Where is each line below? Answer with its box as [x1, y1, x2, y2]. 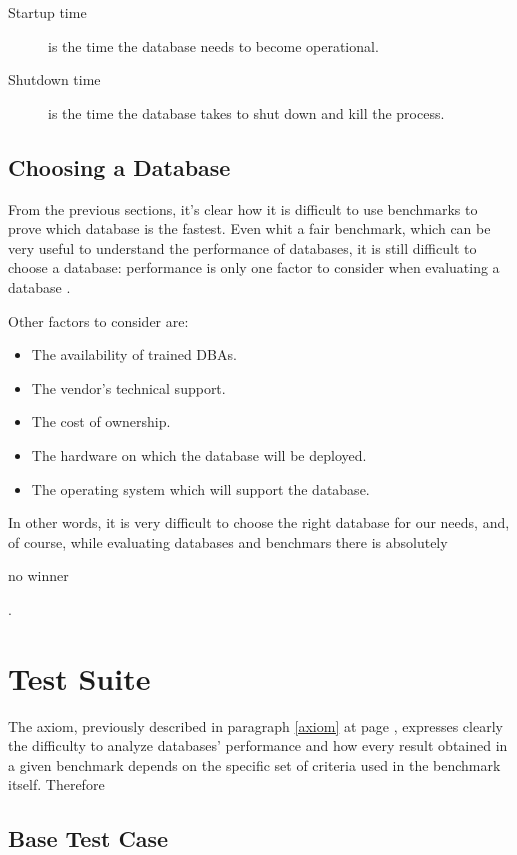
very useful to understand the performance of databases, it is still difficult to [8, 237, 477, 258]
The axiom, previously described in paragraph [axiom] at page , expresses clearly [8, 715, 503, 736]
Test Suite [8, 657, 151, 698]
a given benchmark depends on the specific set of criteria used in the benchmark [8, 754, 501, 775]
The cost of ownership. [31, 411, 171, 432]
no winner [8, 565, 69, 586]
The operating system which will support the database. [31, 478, 370, 499]
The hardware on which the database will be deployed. [31, 444, 367, 465]
